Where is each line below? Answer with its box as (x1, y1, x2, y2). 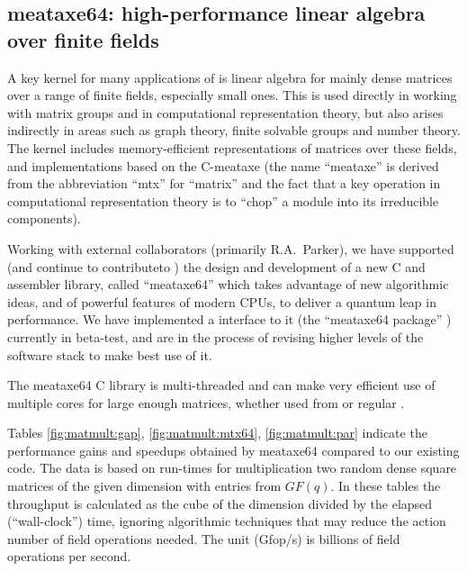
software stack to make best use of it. (7, 345, 212, 364)
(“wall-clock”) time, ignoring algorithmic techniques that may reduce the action (7, 512, 446, 530)
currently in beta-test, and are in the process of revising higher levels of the (7, 327, 424, 346)
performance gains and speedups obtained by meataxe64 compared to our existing (7, 440, 460, 459)
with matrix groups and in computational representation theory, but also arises (7, 103, 444, 122)
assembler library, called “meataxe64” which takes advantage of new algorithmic (7, 275, 449, 294)
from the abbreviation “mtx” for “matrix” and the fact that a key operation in (7, 174, 441, 193)
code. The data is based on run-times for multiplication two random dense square (7, 458, 457, 477)
